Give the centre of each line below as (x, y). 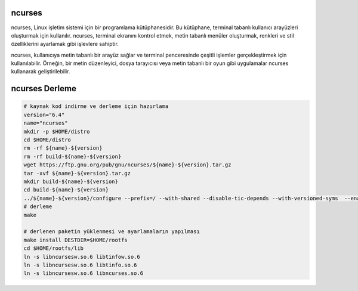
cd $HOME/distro (47, 140)
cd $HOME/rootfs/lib (53, 248)
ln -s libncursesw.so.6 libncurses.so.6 (83, 273)
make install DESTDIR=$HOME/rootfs (75, 240)
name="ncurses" (46, 123)
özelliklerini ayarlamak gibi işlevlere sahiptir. (65, 44)
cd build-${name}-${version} (66, 190)
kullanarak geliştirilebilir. (41, 72)
